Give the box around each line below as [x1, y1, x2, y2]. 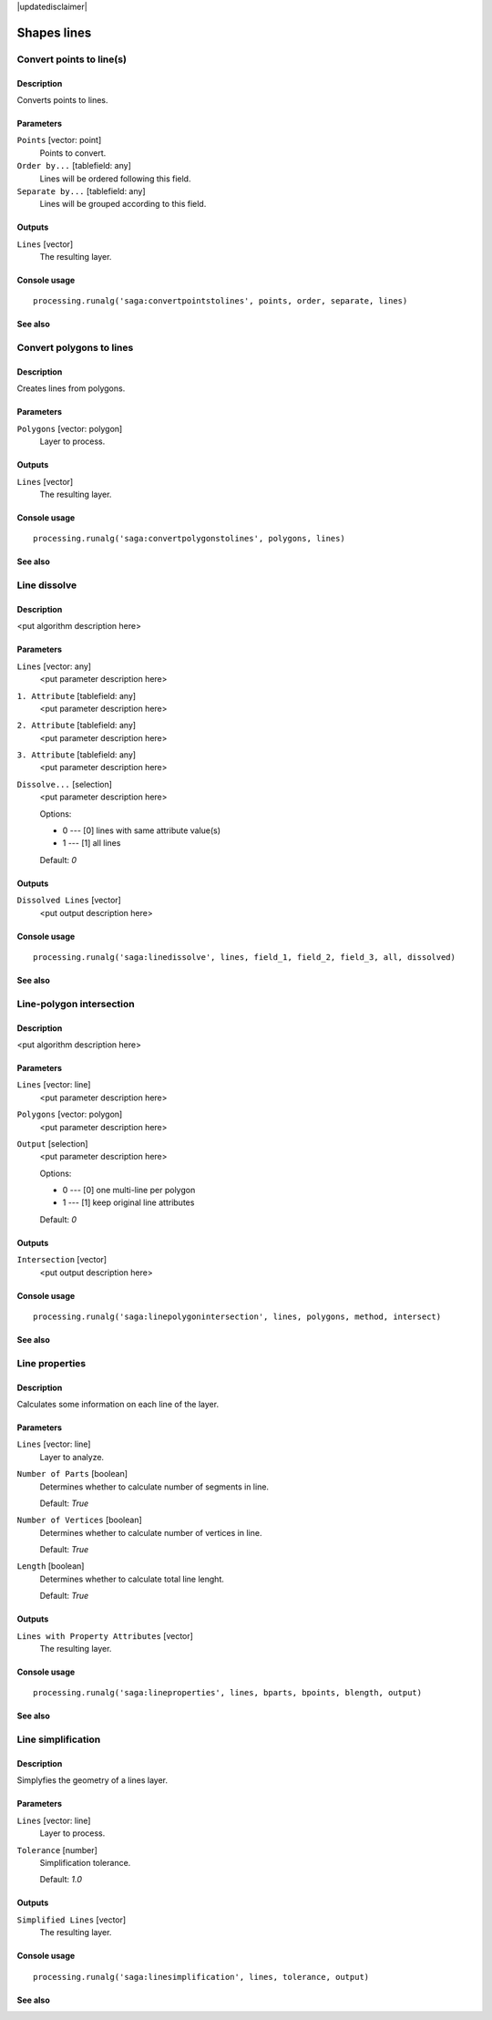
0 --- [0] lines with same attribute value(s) [62, 825, 221, 836]
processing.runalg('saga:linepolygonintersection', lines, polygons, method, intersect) [33, 1312, 442, 1322]
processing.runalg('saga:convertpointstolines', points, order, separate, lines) [33, 296, 408, 306]
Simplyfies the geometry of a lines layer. [16, 1775, 169, 1786]
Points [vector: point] [16, 135, 102, 146]
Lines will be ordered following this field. [39, 173, 191, 184]
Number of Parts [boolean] [16, 1469, 128, 1479]
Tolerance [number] [16, 1844, 97, 1855]
